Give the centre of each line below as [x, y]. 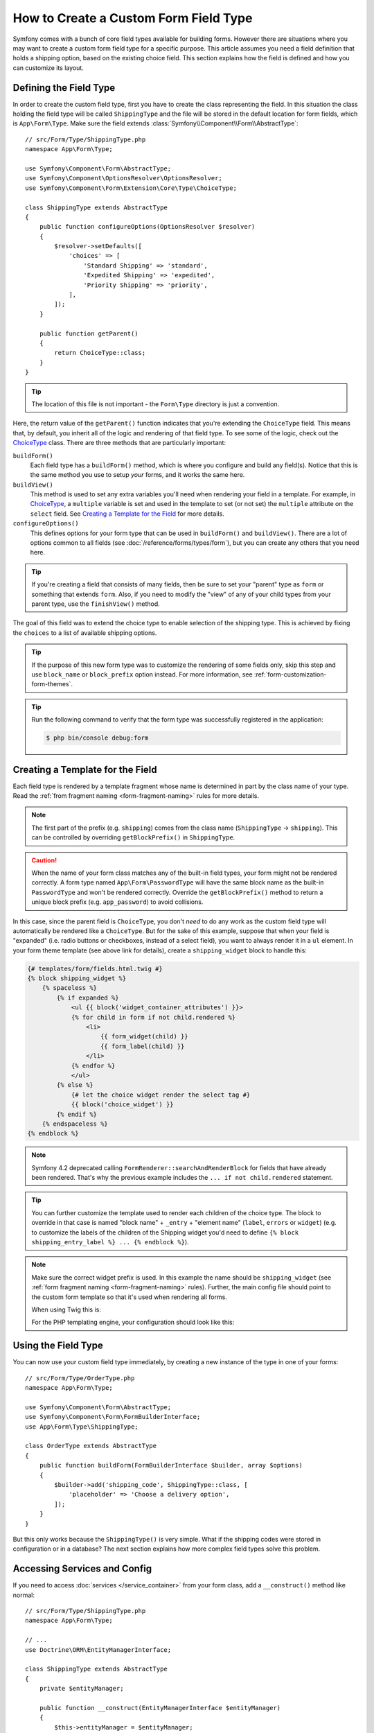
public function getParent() [89, 333]
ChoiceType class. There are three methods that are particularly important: [119, 443]
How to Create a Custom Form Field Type [133, 18]
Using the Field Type [58, 1346]
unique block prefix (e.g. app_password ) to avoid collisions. [117, 902]
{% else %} [75, 1085]
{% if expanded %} [88, 998]
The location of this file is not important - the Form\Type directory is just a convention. [155, 404]
